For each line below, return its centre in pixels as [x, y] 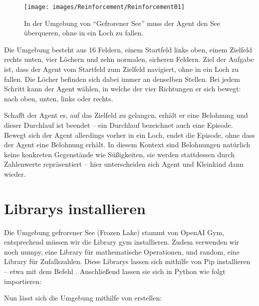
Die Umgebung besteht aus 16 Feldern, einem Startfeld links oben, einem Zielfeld [128, 49]
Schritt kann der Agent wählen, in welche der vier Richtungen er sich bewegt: [123, 89]
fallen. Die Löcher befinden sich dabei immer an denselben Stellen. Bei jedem [122, 79]
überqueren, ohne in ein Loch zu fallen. [84, 33]
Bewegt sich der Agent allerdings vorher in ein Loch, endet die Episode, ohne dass [129, 135]
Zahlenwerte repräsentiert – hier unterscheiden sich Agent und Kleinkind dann [124, 164]
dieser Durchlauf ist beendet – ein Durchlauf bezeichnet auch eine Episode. [119, 125]
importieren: [23, 281]
